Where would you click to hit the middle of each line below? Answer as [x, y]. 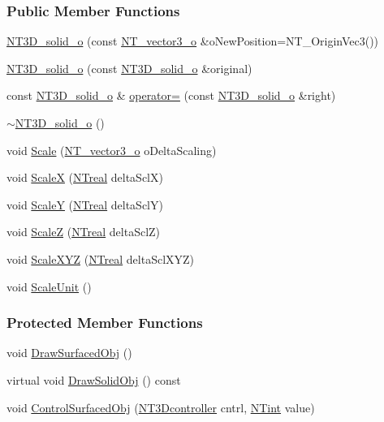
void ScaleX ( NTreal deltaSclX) [85, 177]
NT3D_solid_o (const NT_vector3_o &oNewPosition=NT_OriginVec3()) [193, 41]
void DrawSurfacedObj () [69, 353]
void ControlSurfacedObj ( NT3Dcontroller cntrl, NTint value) [161, 407]
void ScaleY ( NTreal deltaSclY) [85, 204]
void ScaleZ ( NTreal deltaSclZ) [84, 232]
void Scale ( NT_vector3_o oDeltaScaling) [112, 150]
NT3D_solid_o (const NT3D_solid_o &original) [129, 68]
